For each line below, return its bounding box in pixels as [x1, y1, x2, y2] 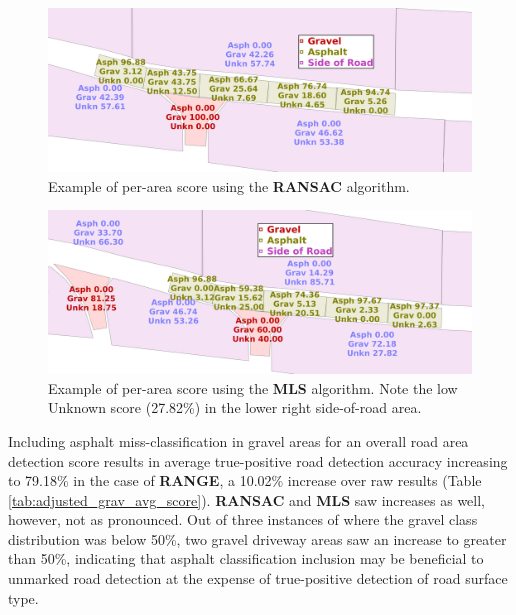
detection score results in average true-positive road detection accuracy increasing [8, 450, 508, 471]
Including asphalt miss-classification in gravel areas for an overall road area [8, 430, 469, 451]
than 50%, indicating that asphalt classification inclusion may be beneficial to [8, 548, 484, 569]
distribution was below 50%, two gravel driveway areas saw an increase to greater [8, 528, 507, 549]
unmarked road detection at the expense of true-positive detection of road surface [8, 568, 508, 589]
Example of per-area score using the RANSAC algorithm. [48, 175, 410, 196]
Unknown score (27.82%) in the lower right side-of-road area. [48, 397, 422, 418]
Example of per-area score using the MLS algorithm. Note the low [48, 377, 458, 398]
